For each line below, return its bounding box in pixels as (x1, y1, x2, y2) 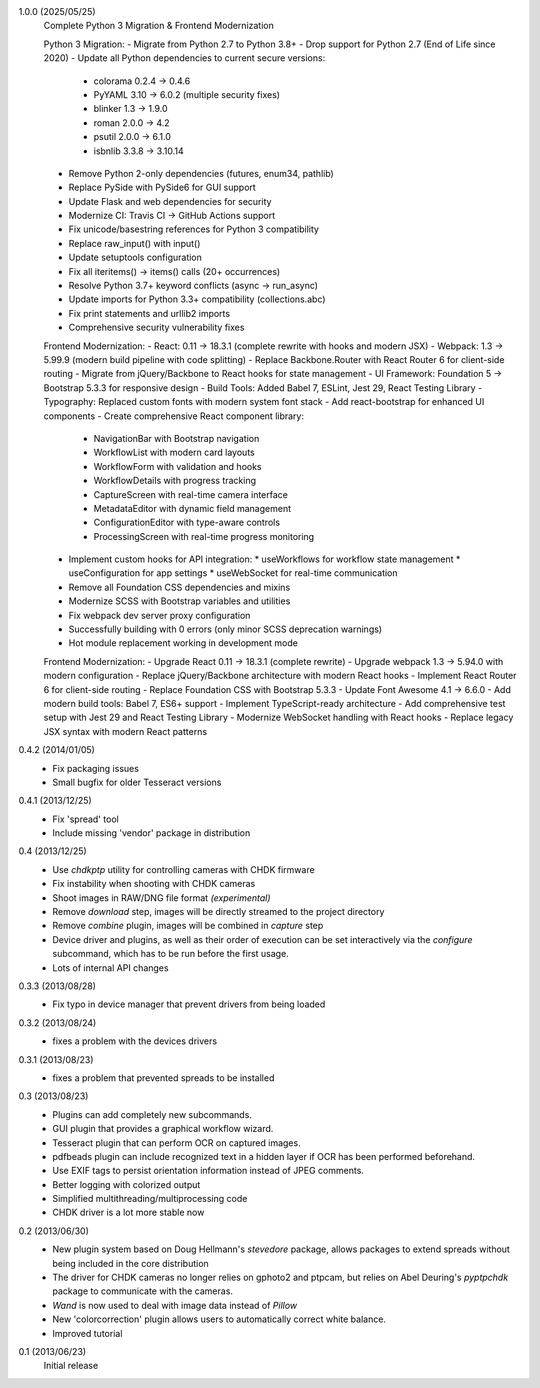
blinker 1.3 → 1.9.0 (93, 103, 169, 115)
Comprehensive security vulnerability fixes (68, 321, 245, 334)
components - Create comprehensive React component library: (43, 410, 305, 422)
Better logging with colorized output (52, 1178, 201, 1190)
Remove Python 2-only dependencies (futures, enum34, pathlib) (68, 167, 334, 179)
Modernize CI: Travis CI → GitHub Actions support (68, 210, 275, 222)
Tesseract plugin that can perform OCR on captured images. (52, 1136, 301, 1149)
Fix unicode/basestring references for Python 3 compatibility (68, 223, 320, 235)
